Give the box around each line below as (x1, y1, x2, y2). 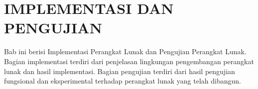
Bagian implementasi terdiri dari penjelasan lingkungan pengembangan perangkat (4, 56, 254, 66)
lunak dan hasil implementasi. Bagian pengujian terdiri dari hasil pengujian (4, 66, 235, 76)
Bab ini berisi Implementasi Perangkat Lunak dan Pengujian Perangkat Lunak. (4, 46, 247, 57)
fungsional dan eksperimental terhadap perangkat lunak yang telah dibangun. (4, 76, 241, 86)
